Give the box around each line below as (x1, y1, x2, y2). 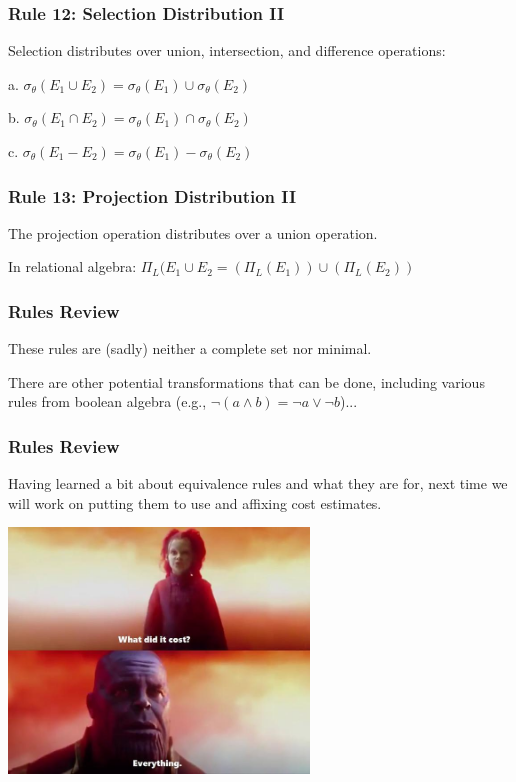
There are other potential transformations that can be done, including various (8, 371, 485, 392)
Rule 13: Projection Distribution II (8, 183, 297, 208)
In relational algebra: (8, 256, 137, 277)
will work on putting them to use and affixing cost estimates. (8, 492, 382, 513)
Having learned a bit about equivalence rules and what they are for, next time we (8, 473, 508, 494)
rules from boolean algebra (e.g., (8, 391, 207, 412)
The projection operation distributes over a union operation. (8, 222, 378, 243)
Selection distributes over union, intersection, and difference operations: (8, 40, 446, 61)
